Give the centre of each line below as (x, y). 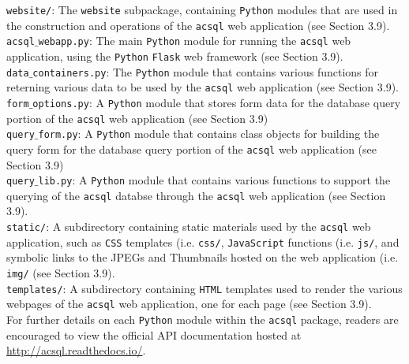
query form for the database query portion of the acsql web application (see (192, 149)
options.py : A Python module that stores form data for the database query (217, 102)
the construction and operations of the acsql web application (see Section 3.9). (198, 25)
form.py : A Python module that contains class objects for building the (209, 134)
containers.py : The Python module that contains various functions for (206, 71)
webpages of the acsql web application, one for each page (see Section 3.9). (189, 304)
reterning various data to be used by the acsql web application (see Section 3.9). (203, 87)
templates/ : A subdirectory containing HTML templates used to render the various (204, 288)
